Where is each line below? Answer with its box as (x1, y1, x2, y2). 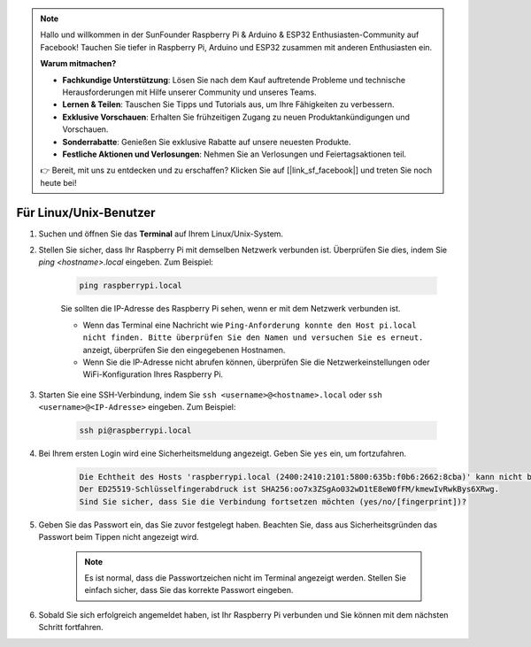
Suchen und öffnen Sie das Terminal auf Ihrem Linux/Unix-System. (38, 228, 283, 239)
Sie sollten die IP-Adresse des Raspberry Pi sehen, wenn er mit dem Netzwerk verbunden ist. (60, 304, 401, 314)
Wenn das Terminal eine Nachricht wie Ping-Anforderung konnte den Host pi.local (82, 320, 417, 330)
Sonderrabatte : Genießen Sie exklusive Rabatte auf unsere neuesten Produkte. (62, 136, 351, 147)
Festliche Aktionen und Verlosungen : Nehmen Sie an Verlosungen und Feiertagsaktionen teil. (62, 149, 407, 159)
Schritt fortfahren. (38, 622, 104, 633)
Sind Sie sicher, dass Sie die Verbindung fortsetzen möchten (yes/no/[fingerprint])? (79, 497, 467, 506)
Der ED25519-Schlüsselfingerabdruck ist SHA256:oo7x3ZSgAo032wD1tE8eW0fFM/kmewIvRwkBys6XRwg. (79, 484, 500, 495)
